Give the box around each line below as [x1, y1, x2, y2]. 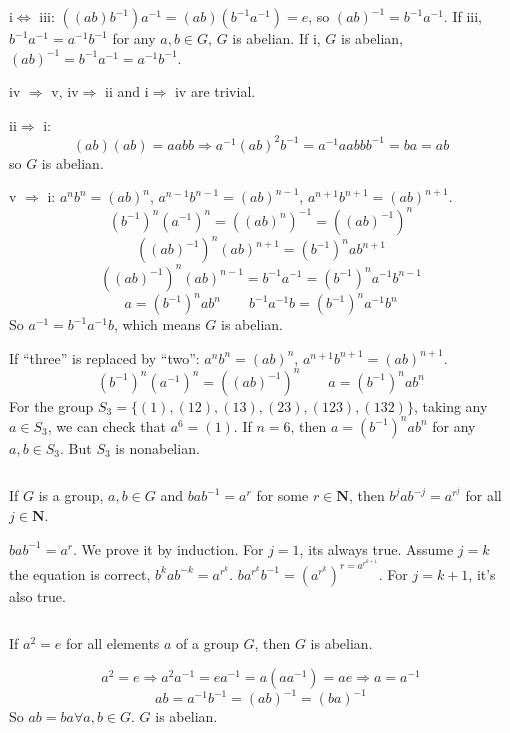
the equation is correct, [9, 563, 151, 584]
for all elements [65, 633, 160, 654]
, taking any [413, 395, 488, 416]
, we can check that [47, 415, 166, 436]
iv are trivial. [174, 81, 256, 102]
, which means [113, 314, 201, 335]
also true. [9, 585, 66, 606]
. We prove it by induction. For [73, 538, 264, 559]
